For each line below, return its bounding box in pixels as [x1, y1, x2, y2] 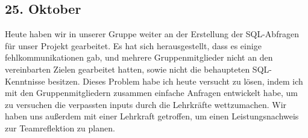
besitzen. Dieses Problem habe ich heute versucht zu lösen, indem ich [48, 74, 303, 87]
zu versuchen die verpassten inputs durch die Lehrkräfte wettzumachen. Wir [5, 98, 287, 110]
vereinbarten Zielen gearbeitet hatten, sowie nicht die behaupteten [5, 62, 250, 75]
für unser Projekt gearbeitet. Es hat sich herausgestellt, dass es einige [5, 39, 262, 52]
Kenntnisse [5, 74, 45, 87]
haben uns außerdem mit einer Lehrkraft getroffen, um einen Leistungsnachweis [5, 110, 299, 122]
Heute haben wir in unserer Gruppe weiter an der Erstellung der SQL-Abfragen [5, 28, 299, 40]
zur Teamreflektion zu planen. [5, 121, 115, 134]
